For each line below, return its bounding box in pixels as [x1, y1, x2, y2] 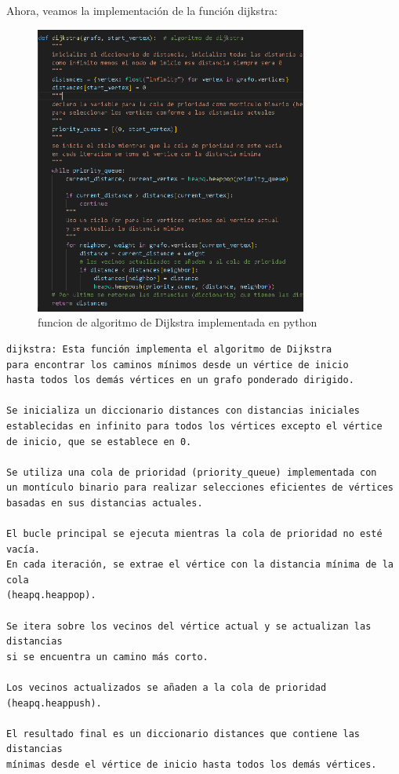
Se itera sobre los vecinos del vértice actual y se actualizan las [6, 620, 372, 632]
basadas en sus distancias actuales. [6, 497, 203, 509]
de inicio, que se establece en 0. [6, 436, 192, 447]
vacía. [6, 543, 40, 555]
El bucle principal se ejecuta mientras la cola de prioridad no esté [6, 528, 383, 540]
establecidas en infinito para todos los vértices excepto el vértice [6, 420, 383, 432]
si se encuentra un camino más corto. [6, 651, 209, 663]
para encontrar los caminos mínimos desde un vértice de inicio [6, 359, 349, 371]
